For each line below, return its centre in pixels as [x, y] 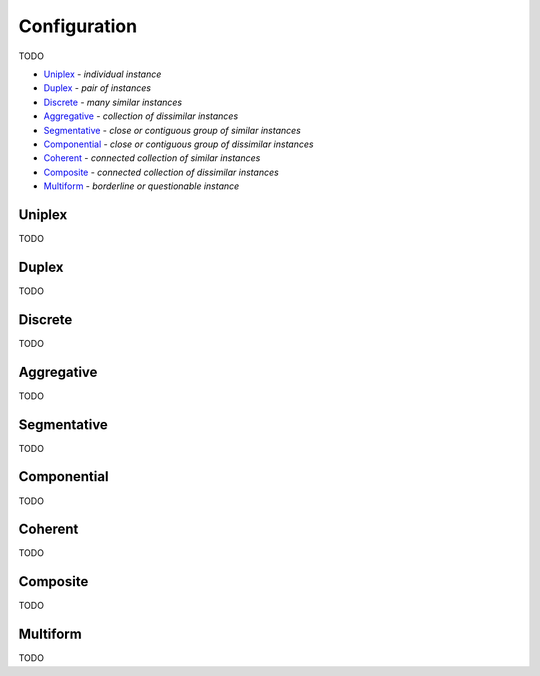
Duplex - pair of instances [97, 88]
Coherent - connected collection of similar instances [152, 158]
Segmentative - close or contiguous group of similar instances [172, 130]
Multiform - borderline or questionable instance [141, 186]
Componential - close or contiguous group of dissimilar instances [178, 144]
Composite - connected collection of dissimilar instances [161, 172]
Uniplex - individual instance [102, 74]
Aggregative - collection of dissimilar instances [141, 116]
